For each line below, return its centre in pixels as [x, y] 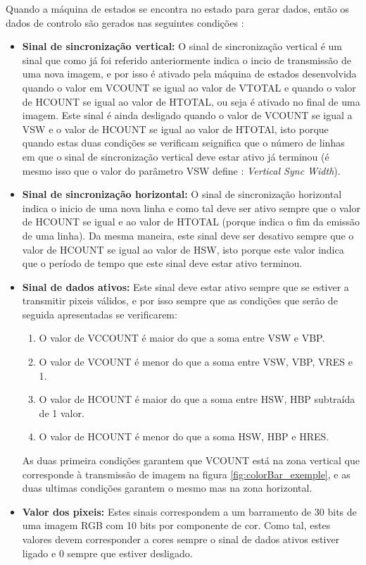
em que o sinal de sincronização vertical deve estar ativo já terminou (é [176, 156]
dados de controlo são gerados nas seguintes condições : [125, 22]
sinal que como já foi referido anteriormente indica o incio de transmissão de [187, 60]
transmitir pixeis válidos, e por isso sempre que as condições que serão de [180, 300]
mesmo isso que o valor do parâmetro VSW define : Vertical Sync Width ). [181, 170]
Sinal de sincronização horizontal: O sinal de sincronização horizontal [182, 194]
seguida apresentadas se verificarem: [100, 314]
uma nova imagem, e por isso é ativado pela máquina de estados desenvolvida [189, 74]
